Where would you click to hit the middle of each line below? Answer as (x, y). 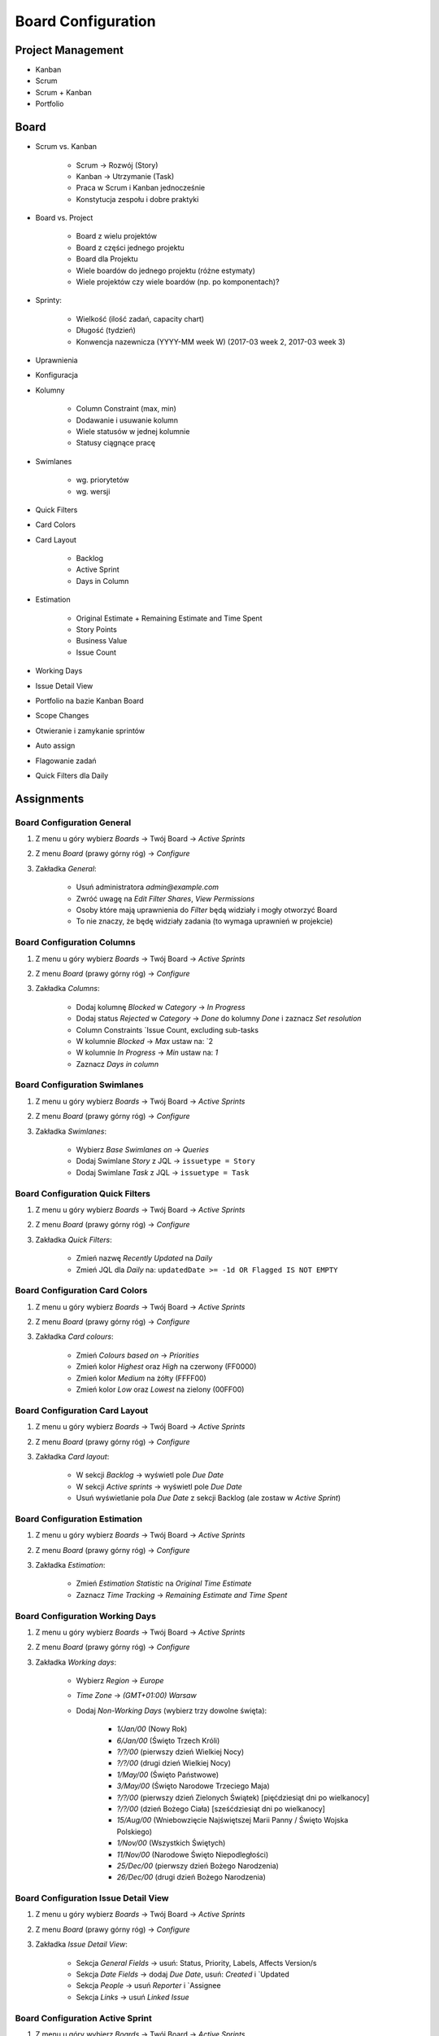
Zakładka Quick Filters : (74, 1240)
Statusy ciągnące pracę (116, 443)
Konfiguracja (57, 375)
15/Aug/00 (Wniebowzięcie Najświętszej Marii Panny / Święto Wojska (233, 1820)
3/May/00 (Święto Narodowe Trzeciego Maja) (193, 1786)
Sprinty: (49, 301)
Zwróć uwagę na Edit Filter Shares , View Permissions (165, 898)
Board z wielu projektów (117, 236)
